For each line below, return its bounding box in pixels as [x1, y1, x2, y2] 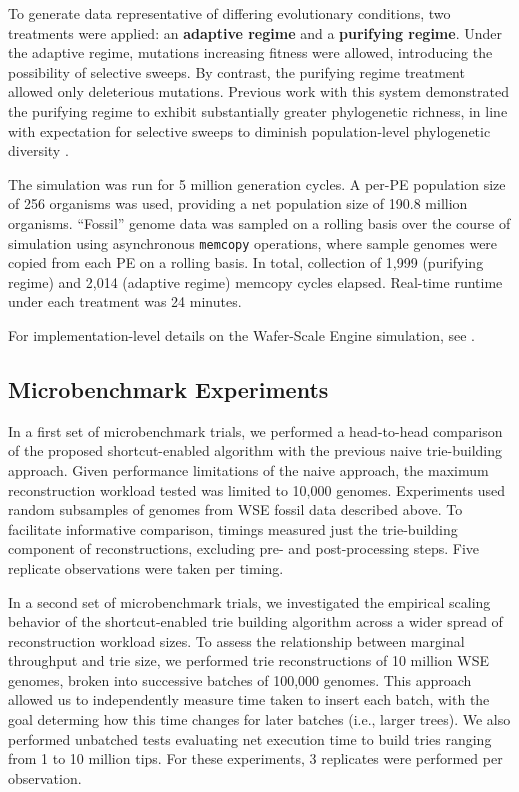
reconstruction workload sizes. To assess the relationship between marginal [8, 630, 465, 651]
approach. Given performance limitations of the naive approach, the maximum [8, 459, 489, 480]
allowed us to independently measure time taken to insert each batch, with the [8, 689, 490, 710]
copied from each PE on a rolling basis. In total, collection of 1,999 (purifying [8, 252, 484, 273]
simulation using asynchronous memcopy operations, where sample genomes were [8, 232, 498, 253]
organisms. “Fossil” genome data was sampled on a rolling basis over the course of [8, 212, 511, 233]
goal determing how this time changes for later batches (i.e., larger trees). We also [8, 709, 511, 730]
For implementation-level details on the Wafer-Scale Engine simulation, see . [8, 324, 475, 345]
